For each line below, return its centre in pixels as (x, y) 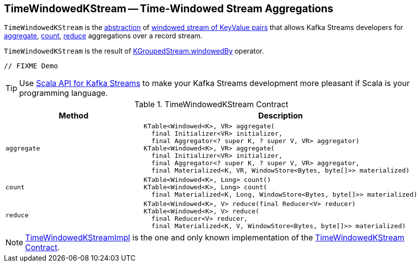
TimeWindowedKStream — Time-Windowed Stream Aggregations (169, 9)
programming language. (64, 93)
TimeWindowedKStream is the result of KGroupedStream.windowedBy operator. (134, 51)
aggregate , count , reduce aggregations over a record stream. (103, 36)
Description (280, 116)
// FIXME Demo (31, 66)
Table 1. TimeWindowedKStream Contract (211, 104)
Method (74, 116)
